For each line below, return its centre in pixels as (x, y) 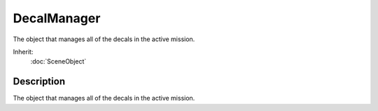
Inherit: (23, 52)
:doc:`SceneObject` (58, 61)
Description (39, 81)
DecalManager (57, 18)
